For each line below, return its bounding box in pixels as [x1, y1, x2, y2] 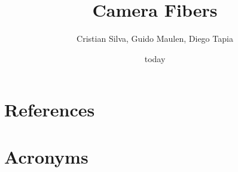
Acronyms [4, 144, 89, 168]
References [4, 97, 95, 122]
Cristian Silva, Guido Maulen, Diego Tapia [77, 32, 233, 45]
